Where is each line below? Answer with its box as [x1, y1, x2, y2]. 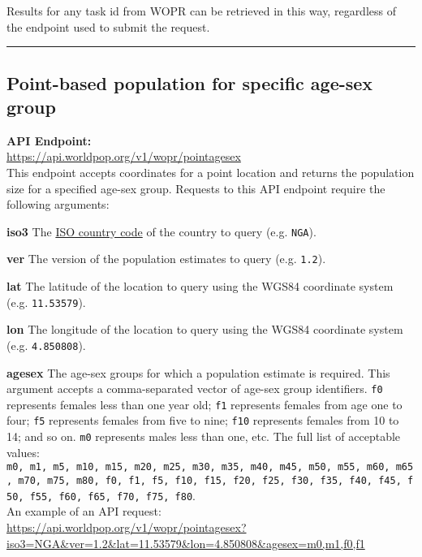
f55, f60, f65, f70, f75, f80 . [29, 486, 196, 503]
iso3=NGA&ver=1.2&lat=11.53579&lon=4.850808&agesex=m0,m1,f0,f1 [6, 534, 365, 551]
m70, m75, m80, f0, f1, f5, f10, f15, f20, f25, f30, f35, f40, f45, [18, 475, 402, 487]
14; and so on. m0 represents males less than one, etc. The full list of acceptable [6, 428, 401, 445]
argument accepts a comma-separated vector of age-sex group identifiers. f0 [6, 380, 383, 397]
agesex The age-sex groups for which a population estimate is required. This [6, 364, 390, 381]
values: [6, 443, 40, 460]
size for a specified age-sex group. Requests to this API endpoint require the [6, 179, 385, 196]
